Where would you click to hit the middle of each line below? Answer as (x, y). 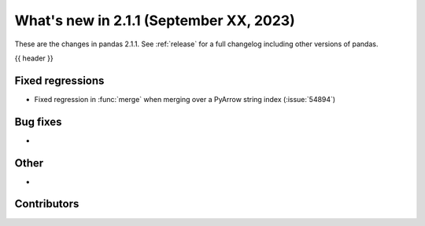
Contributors (47, 204)
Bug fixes (38, 122)
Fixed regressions (59, 80)
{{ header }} (34, 58)
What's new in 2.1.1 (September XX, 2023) (155, 20)
